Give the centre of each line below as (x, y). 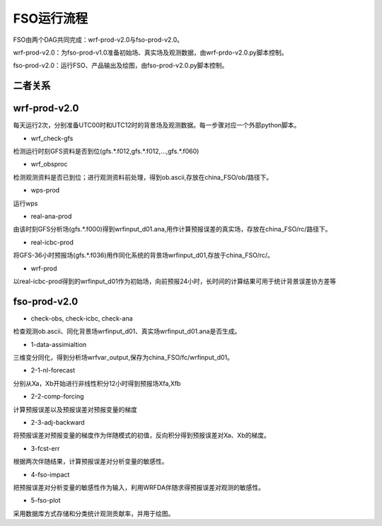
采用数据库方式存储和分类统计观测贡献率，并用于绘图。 (94, 513)
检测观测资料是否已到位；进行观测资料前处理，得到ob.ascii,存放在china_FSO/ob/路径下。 (143, 177)
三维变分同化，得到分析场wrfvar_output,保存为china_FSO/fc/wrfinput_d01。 (123, 358)
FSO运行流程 (51, 18)
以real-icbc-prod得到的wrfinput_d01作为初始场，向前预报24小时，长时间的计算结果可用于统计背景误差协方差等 (175, 281)
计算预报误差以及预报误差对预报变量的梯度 (75, 409)
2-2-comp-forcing (57, 396)
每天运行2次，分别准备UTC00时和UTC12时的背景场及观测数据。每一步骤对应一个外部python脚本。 (157, 125)
